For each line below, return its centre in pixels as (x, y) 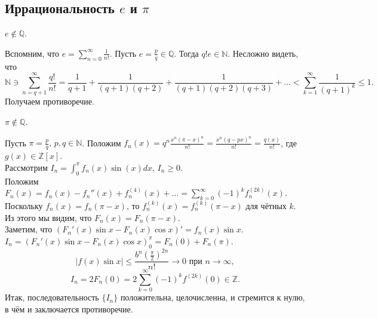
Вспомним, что (32, 53)
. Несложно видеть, (263, 53)
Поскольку (24, 206)
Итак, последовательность (52, 297)
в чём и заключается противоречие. (69, 309)
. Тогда (186, 53)
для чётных (266, 206)
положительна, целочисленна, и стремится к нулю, (213, 297)
